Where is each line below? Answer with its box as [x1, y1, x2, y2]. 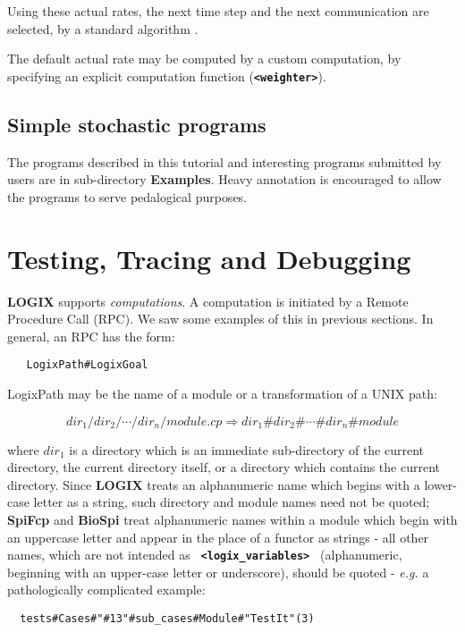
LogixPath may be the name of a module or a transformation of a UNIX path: [7, 383, 437, 402]
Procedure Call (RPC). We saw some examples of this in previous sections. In [7, 309, 434, 328]
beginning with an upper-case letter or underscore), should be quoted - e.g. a [7, 562, 429, 581]
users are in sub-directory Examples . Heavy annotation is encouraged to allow [7, 170, 442, 189]
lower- [424, 475, 458, 493]
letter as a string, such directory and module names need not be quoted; [33, 493, 430, 511]
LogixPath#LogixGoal [26, 358, 148, 372]
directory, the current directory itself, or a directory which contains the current [7, 458, 440, 476]
